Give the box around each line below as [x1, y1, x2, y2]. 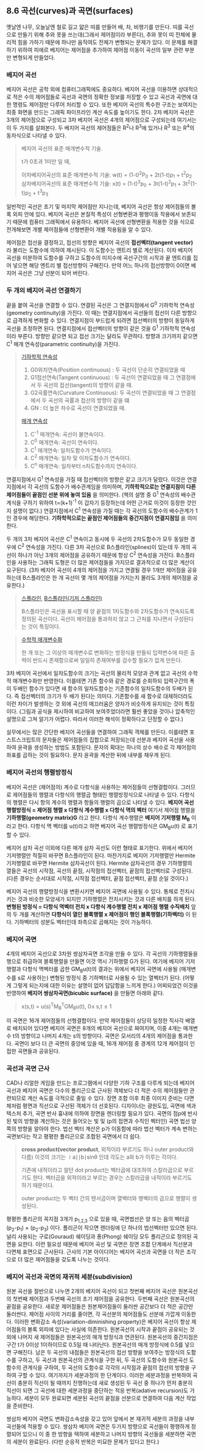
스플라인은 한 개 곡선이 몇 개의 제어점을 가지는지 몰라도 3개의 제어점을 [26, 574, 192, 582]
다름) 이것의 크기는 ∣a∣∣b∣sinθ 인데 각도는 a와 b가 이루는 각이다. [21, 1153, 178, 1161]
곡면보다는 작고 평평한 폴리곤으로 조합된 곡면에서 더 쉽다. [6, 1133, 141, 1140]
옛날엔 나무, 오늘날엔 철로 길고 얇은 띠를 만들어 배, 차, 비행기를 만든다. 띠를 [6, 23, 183, 31]
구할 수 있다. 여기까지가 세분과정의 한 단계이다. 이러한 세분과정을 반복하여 [17, 1372, 192, 1379]
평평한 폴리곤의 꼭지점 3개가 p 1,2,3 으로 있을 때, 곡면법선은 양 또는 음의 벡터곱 [6, 1216, 190, 1224]
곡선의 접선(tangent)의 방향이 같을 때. [43, 382, 133, 389]
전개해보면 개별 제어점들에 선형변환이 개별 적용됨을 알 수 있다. [6, 226, 153, 234]
